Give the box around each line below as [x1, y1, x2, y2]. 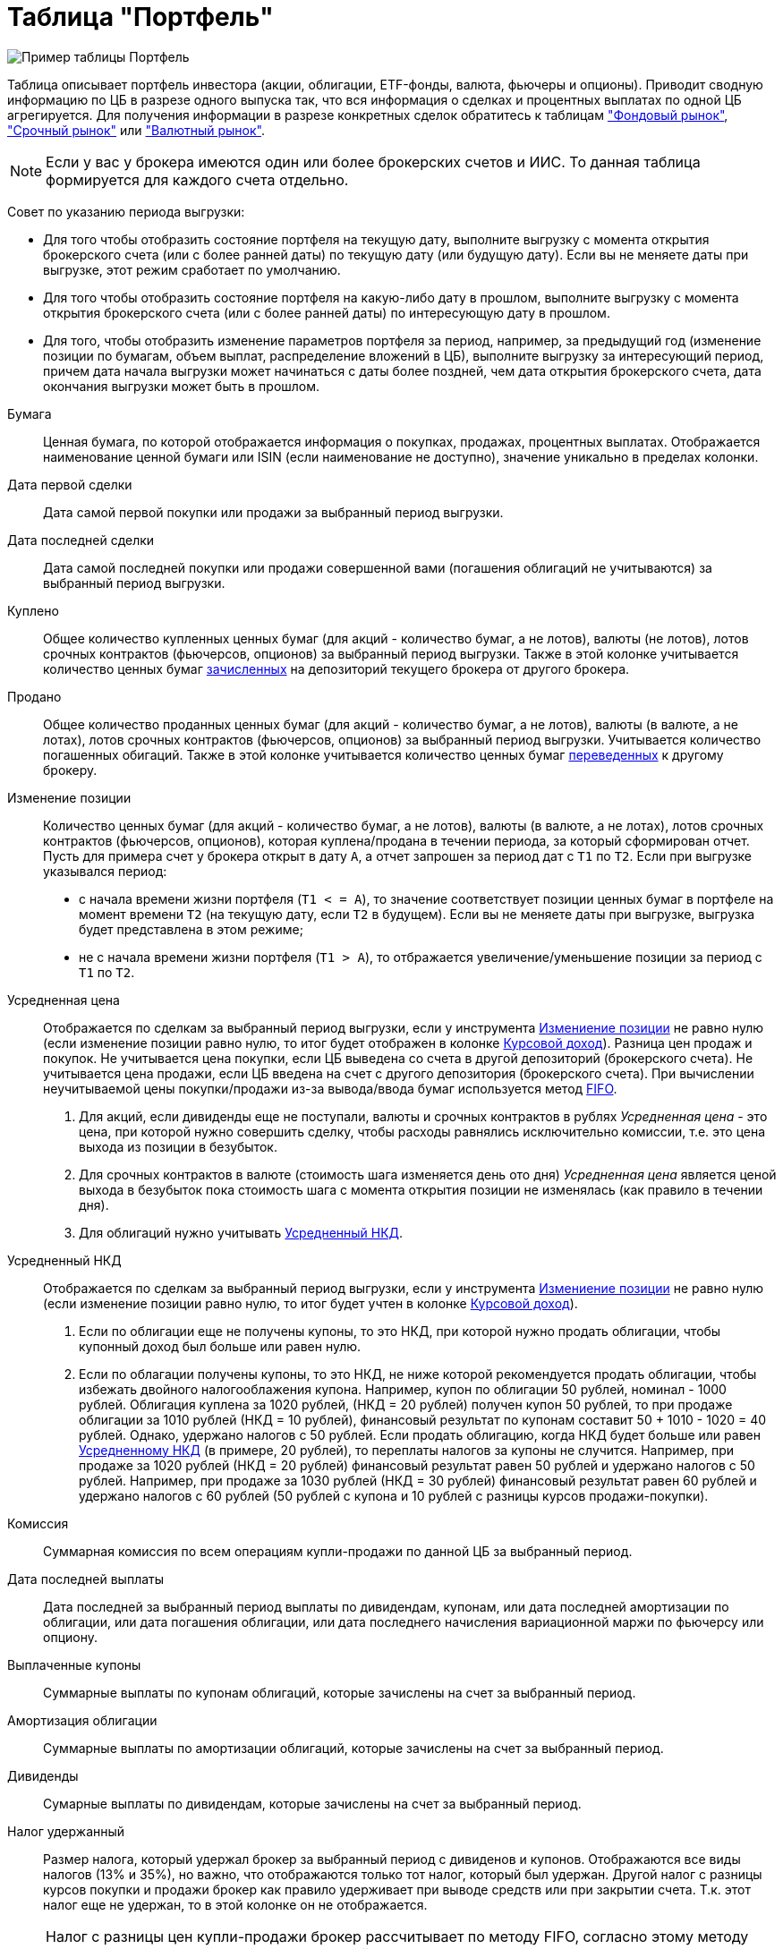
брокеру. [43, 762, 98, 778]
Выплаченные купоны [7, 1656, 141, 1672]
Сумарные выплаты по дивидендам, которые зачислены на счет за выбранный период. [43, 1795, 582, 1811]
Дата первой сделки [7, 476, 132, 492]
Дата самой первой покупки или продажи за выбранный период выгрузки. [43, 504, 504, 520]
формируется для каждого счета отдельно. [46, 170, 349, 189]
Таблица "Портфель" [7, 2, 274, 32]
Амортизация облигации [7, 1712, 157, 1728]
